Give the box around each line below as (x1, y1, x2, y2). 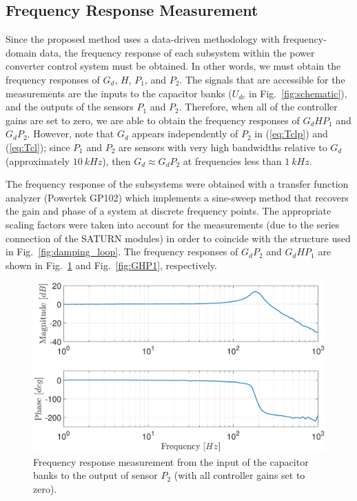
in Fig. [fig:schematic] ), (248, 86, 347, 100)
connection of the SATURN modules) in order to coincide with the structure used (6, 230, 351, 245)
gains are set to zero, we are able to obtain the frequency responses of (6, 112, 300, 127)
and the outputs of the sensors (6, 99, 134, 114)
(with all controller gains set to (174, 468, 305, 482)
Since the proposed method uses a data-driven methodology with (6, 32, 280, 46)
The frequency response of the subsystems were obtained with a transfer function (6, 177, 349, 191)
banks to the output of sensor (33, 468, 158, 482)
